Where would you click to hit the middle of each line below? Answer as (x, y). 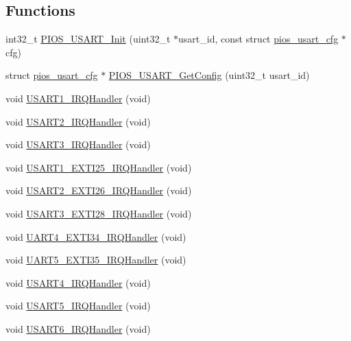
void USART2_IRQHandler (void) (78, 121)
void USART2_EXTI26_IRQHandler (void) (99, 190)
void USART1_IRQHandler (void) (78, 98)
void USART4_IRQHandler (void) (78, 282)
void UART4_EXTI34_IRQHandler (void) (96, 236)
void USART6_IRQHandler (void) (78, 328)
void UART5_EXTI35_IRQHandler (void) (96, 260)
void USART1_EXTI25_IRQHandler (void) (99, 167)
